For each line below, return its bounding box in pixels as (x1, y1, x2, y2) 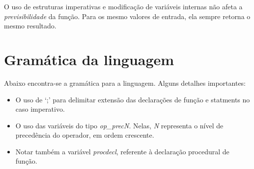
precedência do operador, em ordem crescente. (15, 130, 154, 140)
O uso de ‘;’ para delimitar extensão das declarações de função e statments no (15, 94, 250, 104)
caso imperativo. (15, 104, 65, 114)
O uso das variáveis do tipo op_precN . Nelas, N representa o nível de (15, 120, 224, 130)
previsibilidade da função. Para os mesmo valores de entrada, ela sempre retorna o (4, 11, 251, 21)
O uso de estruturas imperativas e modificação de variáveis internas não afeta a (4, 1, 243, 11)
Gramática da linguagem (4, 49, 174, 69)
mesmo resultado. (4, 21, 56, 31)
